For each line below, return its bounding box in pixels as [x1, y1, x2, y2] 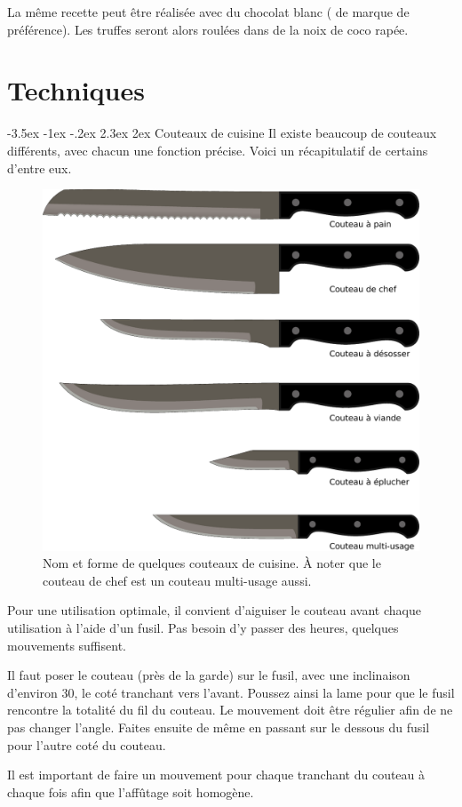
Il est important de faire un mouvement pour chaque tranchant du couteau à [7, 765, 426, 784]
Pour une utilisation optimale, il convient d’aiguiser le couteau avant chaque [7, 601, 421, 619]
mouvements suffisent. [7, 635, 126, 654]
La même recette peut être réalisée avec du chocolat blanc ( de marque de [7, 3, 410, 20]
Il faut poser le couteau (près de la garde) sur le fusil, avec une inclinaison [7, 666, 410, 684]
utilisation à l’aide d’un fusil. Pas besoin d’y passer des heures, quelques [7, 619, 399, 637]
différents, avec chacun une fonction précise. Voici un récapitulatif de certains [7, 140, 428, 159]
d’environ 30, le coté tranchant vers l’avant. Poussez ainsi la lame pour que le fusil [7, 683, 455, 701]
